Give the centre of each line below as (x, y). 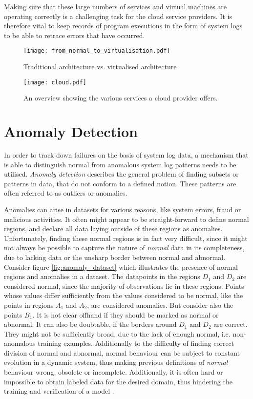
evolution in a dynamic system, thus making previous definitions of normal (116, 362)
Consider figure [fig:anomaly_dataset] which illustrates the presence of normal (121, 267)
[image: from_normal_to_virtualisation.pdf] (97, 51)
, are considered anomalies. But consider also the (160, 305)
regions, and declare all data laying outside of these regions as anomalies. (113, 229)
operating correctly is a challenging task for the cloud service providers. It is (118, 16)
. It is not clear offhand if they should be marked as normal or (126, 314)
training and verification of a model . (59, 391)
